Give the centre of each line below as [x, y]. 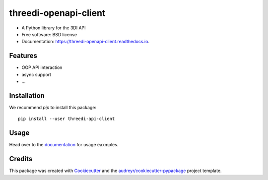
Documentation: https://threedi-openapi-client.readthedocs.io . [86, 42]
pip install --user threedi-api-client [67, 119]
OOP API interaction [42, 67]
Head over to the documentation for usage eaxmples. [64, 145]
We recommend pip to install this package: [53, 107]
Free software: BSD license [49, 34]
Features [23, 56]
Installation [27, 95]
